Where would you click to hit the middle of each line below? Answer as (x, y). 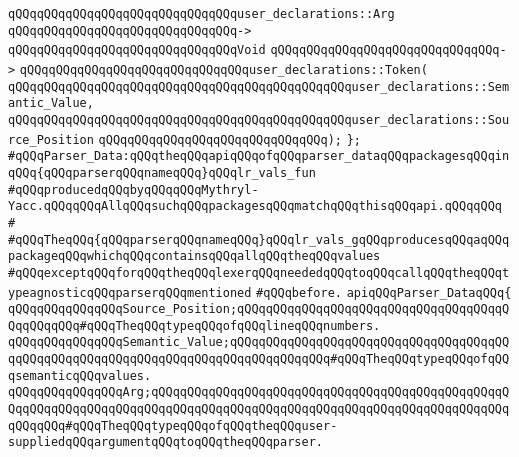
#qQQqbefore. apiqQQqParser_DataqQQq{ (384, 292)
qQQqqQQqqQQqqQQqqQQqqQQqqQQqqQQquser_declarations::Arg (201, 14)
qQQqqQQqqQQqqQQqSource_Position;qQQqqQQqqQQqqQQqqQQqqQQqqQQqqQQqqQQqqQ (259, 309)
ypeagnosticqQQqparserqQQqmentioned (130, 292)
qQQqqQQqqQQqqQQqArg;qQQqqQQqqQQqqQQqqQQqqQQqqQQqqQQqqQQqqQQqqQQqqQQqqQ (259, 392)
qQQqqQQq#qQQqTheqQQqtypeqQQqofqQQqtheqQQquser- (173, 425)
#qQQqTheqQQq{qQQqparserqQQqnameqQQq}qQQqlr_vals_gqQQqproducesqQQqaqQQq (259, 239)
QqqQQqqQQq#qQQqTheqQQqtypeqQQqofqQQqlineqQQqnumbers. (194, 325)
